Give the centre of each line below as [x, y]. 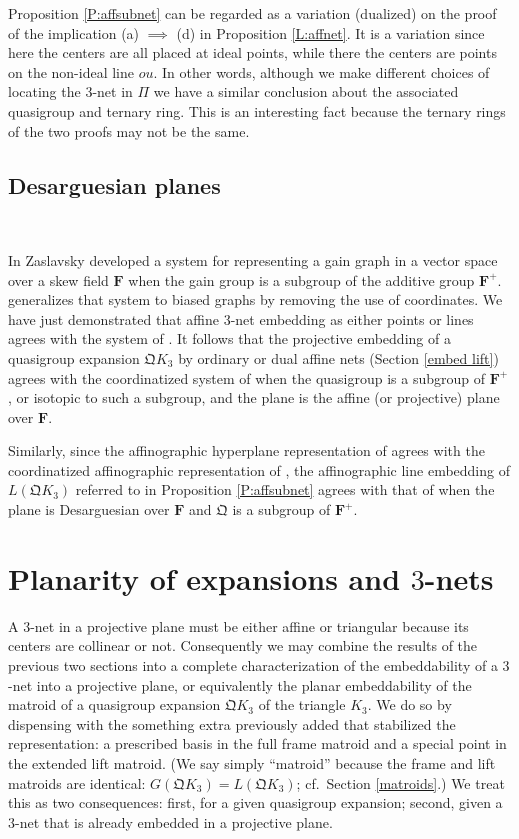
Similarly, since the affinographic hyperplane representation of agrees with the [246, 450]
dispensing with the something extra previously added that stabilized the [232, 723]
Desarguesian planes [114, 184]
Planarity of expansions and [204, 577]
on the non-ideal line [71, 71]
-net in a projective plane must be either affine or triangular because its [249, 625]
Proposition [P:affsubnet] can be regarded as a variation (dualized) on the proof [252, 13]
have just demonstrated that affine [113, 318]
